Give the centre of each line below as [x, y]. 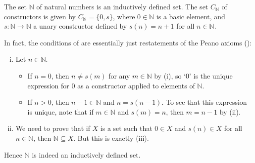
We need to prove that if [53, 128]
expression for [48, 85]
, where [124, 16]
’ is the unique [211, 75]
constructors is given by [40, 16]
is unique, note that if [60, 111]
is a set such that [126, 128]
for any [119, 75]
